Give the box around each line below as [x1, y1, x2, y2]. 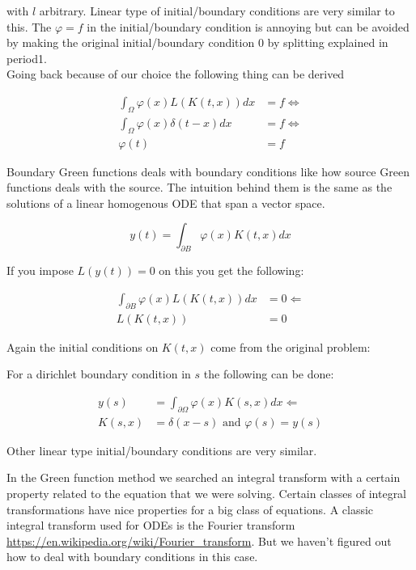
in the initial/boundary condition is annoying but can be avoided [87, 18, 410, 35]
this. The [6, 18, 52, 35]
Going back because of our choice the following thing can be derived [6, 65, 345, 82]
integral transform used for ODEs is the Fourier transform [6, 517, 295, 534]
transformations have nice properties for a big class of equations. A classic [6, 500, 374, 517]
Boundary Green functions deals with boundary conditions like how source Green [6, 163, 410, 179]
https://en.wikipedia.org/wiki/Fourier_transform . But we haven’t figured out [6, 532, 392, 549]
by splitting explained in [267, 34, 388, 51]
